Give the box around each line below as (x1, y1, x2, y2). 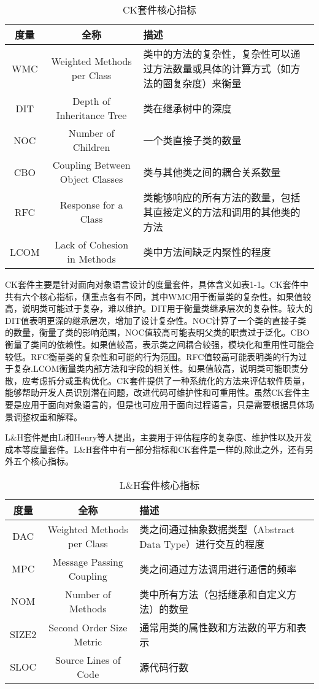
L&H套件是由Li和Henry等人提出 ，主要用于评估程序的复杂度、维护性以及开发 (5, 431, 312, 444)
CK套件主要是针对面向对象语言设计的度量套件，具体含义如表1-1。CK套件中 (5, 278, 309, 290)
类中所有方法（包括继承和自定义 (139, 587, 287, 601)
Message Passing (52, 554, 123, 569)
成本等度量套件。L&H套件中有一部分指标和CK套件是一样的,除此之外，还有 (5, 442, 306, 455)
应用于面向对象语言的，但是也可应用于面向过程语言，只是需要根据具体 (21, 398, 306, 410)
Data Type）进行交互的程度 (139, 536, 264, 551)
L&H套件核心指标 (119, 477, 200, 492)
